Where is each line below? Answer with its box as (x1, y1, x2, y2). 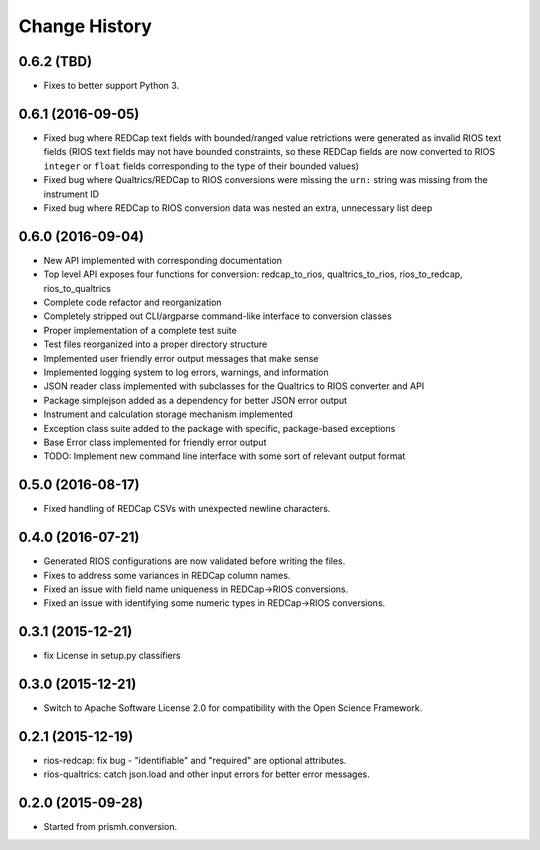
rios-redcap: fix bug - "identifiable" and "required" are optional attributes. (43, 755, 347, 766)
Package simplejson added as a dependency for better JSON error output (43, 394, 348, 406)
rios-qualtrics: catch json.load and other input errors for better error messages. (43, 768, 370, 780)
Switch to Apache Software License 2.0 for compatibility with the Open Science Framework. (43, 702, 423, 714)
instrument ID (43, 188, 100, 200)
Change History (18, 15, 152, 37)
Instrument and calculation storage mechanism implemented (43, 408, 294, 420)
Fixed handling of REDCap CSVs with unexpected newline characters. (43, 503, 331, 515)
